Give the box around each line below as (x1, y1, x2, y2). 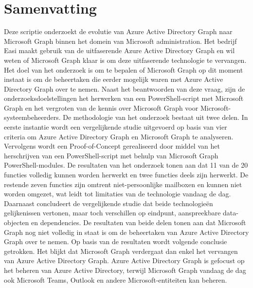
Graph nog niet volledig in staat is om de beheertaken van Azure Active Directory (4, 227, 249, 237)
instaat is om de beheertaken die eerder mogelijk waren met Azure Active (4, 74, 223, 84)
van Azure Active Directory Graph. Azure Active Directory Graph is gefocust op (4, 255, 245, 266)
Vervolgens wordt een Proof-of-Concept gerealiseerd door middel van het (4, 141, 220, 151)
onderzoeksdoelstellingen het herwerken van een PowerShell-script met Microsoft (4, 93, 244, 103)
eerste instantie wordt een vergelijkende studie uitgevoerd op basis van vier (4, 122, 227, 132)
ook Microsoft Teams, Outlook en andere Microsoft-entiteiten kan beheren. (4, 274, 227, 285)
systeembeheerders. (4, 112, 61, 122)
